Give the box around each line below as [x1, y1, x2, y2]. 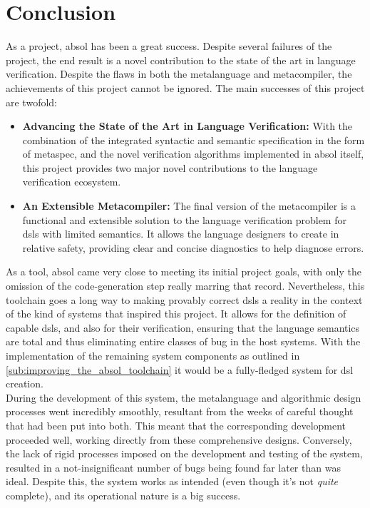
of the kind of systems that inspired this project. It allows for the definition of [6, 306, 346, 321]
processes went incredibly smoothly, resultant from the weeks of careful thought [6, 404, 354, 419]
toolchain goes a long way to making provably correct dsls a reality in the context [6, 292, 363, 307]
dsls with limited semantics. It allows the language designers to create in [22, 226, 339, 241]
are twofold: [6, 94, 57, 109]
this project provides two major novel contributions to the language [22, 160, 318, 175]
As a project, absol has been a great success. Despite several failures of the [6, 39, 332, 54]
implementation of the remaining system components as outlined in [6, 348, 300, 362]
